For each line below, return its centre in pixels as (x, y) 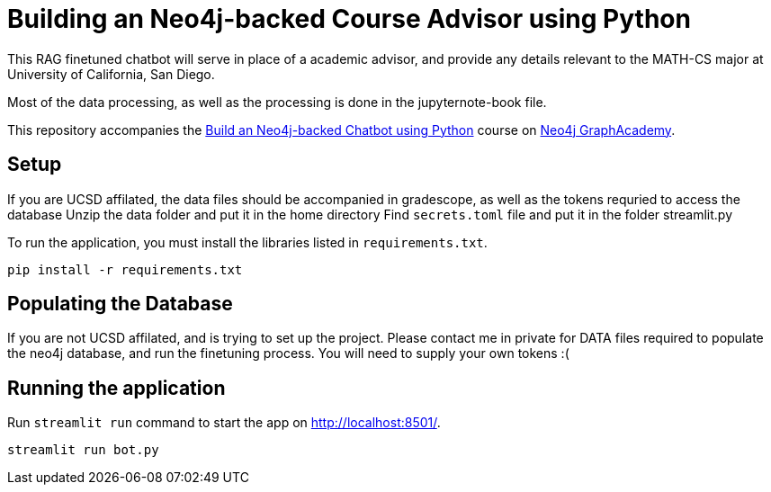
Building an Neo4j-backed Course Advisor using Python (349, 19)
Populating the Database (120, 304)
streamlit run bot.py (83, 450)
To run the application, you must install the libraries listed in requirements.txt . (247, 242)
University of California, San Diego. (111, 74)
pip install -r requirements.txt (125, 269)
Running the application (117, 388)
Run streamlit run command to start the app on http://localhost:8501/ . (224, 423)
